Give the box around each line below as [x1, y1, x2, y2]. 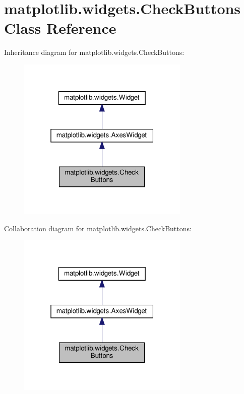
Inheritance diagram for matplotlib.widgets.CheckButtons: [4, 47, 185, 57]
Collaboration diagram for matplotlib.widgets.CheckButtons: [4, 223, 192, 233]
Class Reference [4, 18, 116, 38]
